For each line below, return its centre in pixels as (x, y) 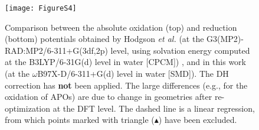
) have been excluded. (198, 120)
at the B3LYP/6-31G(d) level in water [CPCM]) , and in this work (125, 62)
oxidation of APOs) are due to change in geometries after (109, 97)
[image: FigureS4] (41, 8)
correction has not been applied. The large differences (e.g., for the (126, 85)
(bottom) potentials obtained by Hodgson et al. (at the (104, 39)
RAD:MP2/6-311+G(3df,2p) (56, 50)
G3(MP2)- (225, 39)
